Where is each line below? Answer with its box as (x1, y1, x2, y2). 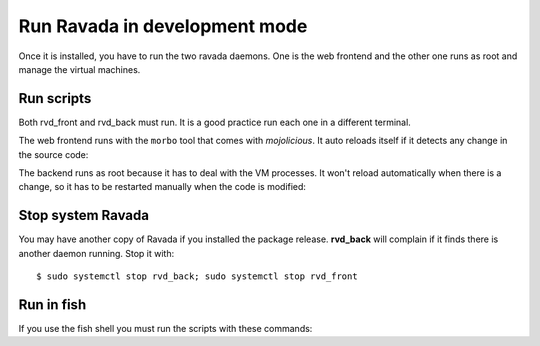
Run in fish (18, 296, 87, 313)
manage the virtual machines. (18, 63, 141, 75)
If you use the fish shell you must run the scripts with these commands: (18, 323, 313, 334)
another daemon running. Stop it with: (18, 247, 175, 259)
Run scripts (18, 90, 92, 107)
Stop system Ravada (18, 207, 150, 224)
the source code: (18, 148, 89, 160)
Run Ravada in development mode (18, 15, 308, 37)
